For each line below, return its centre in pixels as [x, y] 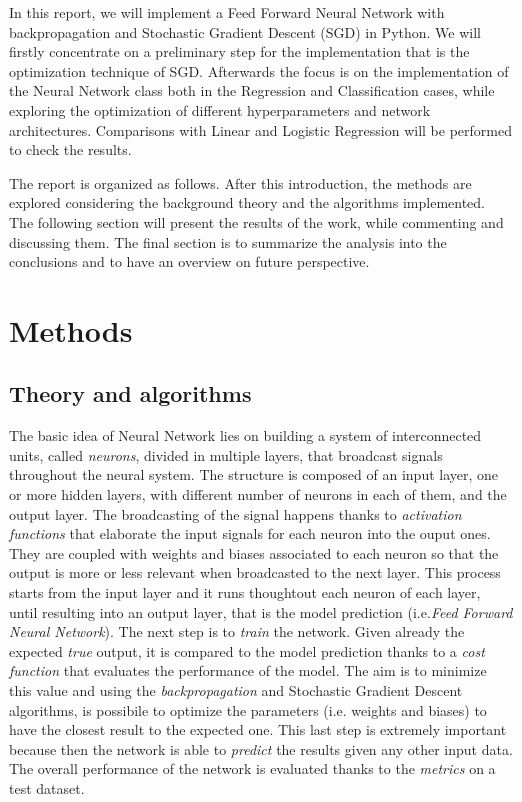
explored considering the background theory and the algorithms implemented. [247, 202]
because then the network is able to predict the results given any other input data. [261, 748]
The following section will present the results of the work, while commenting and [256, 221]
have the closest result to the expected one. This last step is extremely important [258, 729]
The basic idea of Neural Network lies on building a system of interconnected [245, 435]
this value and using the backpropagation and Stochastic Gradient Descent [236, 690]
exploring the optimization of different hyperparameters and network [220, 109]
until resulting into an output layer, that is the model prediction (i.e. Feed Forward [261, 611]
